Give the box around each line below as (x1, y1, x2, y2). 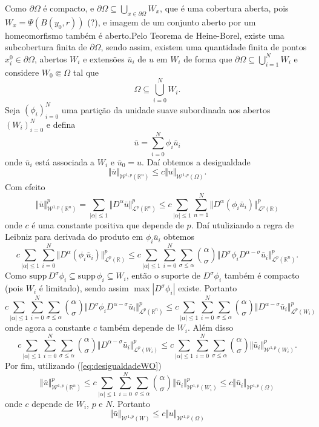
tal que (73, 65, 99, 78)
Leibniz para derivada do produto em (5, 230, 143, 243)
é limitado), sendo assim (39, 282, 129, 294)
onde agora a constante (5, 321, 91, 334)
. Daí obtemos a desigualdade (142, 155, 251, 168)
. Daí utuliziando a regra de (191, 218, 294, 231)
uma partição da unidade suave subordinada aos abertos (61, 103, 271, 115)
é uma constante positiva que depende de (31, 218, 184, 231)
